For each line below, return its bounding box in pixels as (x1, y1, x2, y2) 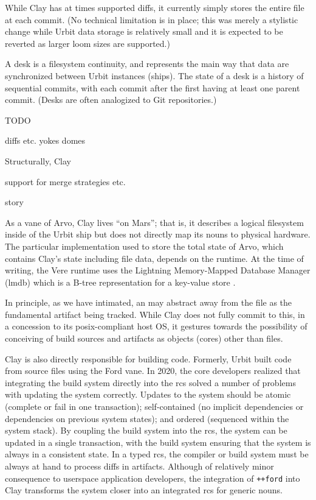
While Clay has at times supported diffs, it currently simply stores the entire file (5, 1, 304, 13)
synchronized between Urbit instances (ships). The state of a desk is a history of (5, 69, 304, 82)
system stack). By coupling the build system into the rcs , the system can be (5, 424, 287, 437)
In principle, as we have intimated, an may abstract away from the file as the (5, 296, 292, 309)
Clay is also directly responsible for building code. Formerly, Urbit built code (5, 352, 292, 365)
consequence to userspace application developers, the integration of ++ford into (5, 471, 300, 484)
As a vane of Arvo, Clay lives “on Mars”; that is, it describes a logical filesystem (5, 216, 304, 228)
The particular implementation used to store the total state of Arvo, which (5, 239, 284, 252)
